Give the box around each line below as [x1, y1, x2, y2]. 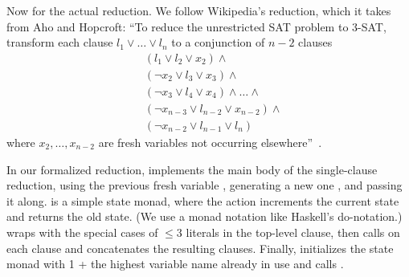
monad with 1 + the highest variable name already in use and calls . [6, 255, 344, 272]
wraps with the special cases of [6, 223, 158, 240]
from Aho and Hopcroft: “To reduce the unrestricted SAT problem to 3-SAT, [6, 18, 387, 35]
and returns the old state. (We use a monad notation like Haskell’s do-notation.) [6, 208, 403, 225]
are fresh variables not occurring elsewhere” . [98, 133, 322, 150]
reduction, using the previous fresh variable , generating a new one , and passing [6, 177, 403, 193]
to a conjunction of [171, 34, 265, 51]
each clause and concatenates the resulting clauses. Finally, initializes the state [6, 239, 394, 256]
